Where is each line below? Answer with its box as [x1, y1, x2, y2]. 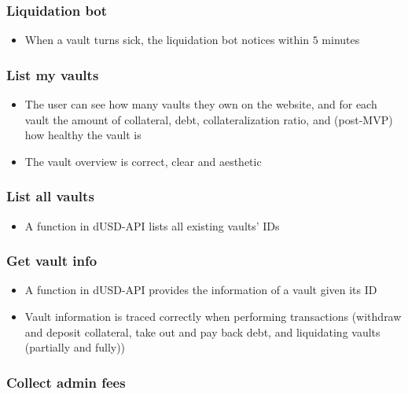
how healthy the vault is [24, 127, 142, 143]
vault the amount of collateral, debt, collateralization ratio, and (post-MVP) [24, 111, 393, 127]
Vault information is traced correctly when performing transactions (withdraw [24, 308, 402, 325]
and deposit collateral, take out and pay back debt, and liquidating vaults [24, 323, 380, 340]
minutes [322, 31, 360, 48]
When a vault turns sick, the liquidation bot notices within [24, 31, 309, 48]
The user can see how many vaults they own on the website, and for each [24, 96, 377, 112]
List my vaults [6, 64, 99, 84]
